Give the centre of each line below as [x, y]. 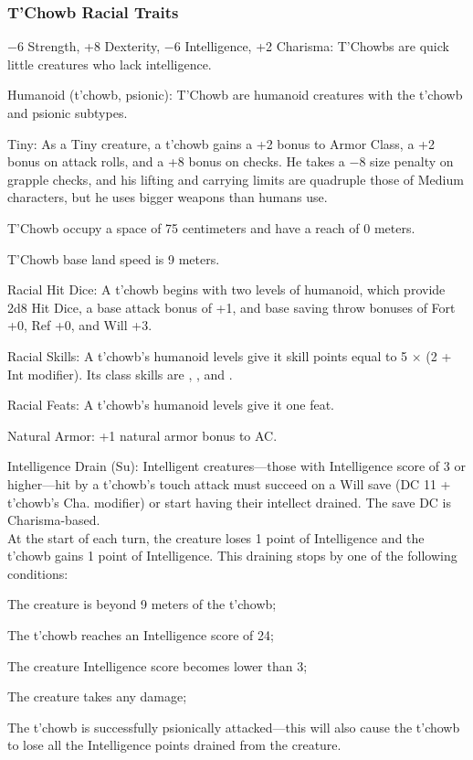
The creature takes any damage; [97, 696]
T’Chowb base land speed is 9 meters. [114, 258]
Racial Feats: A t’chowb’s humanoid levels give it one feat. [171, 405]
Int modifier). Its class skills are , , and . [120, 374]
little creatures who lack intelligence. [110, 64]
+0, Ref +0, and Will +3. [80, 325]
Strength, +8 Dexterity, [94, 46]
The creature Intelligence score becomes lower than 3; [158, 665]
